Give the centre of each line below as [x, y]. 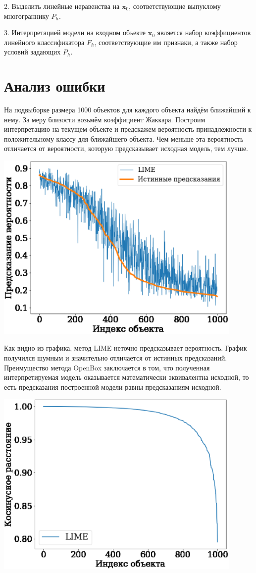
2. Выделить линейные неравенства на [62, 6]
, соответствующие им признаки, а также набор [166, 42]
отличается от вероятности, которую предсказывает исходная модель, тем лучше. [126, 148]
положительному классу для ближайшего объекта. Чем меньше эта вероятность [124, 138]
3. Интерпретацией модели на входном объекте [75, 32]
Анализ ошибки [55, 86]
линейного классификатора [44, 42]
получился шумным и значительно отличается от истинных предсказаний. [116, 358]
